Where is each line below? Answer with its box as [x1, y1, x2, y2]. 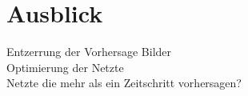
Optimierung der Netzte [6, 58, 124, 75]
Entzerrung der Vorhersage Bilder [6, 43, 172, 60]
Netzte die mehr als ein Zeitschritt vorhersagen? [6, 74, 242, 91]
